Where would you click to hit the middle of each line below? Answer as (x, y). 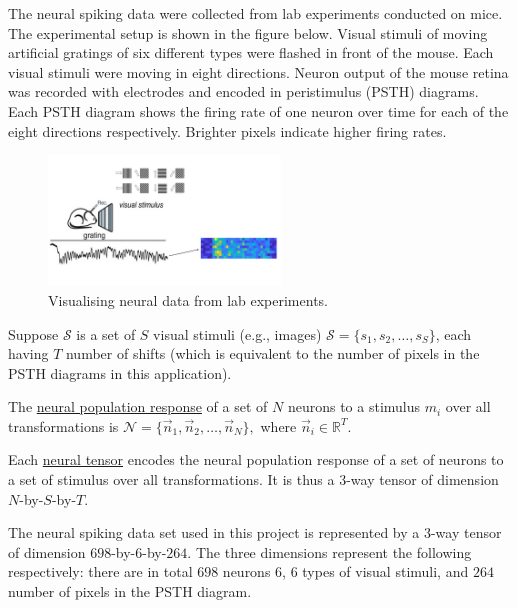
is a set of (106, 333)
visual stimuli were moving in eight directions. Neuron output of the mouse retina (258, 71)
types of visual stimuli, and (385, 571)
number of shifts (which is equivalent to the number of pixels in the (272, 353)
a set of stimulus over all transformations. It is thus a (171, 479)
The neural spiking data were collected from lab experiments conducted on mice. (255, 13)
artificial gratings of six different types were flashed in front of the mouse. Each (251, 52)
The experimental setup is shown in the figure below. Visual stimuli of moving (248, 32)
